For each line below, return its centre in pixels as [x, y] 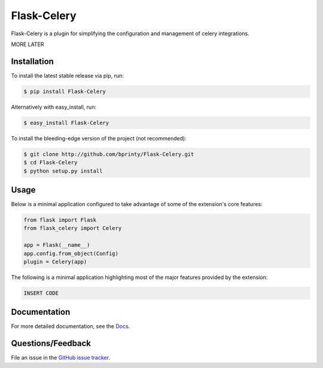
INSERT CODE [41, 293]
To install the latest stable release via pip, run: [67, 75]
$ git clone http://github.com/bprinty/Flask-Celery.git [109, 154]
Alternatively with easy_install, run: [54, 107]
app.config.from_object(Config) [71, 253]
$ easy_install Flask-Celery [66, 123]
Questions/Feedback [51, 344]
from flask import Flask [60, 220]
